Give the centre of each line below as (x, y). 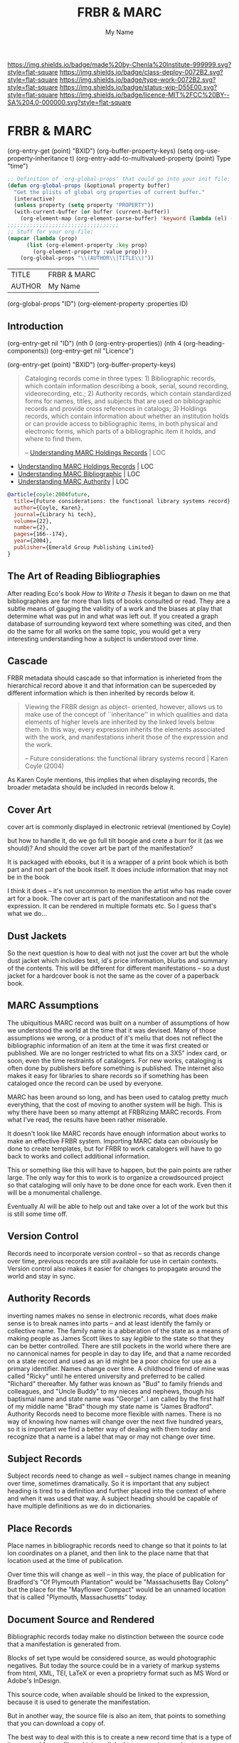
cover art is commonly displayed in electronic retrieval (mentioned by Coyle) (119, 827)
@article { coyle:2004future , (49, 495)
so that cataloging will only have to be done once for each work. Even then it (119, 1185)
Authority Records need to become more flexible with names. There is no (115, 1414)
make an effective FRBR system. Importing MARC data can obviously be (113, 1141)
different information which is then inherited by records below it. (101, 693)
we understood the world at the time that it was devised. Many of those (112, 1030)
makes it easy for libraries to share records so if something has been (108, 1075)
